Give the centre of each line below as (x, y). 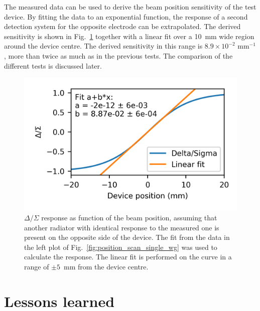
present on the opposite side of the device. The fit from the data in (127, 237)
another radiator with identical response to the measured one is (122, 227)
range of (37, 266)
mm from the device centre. (106, 266)
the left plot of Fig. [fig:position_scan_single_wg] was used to (121, 247)
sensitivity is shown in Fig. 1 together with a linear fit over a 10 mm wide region (129, 36)
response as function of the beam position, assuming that (129, 217)
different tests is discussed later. (53, 65)
